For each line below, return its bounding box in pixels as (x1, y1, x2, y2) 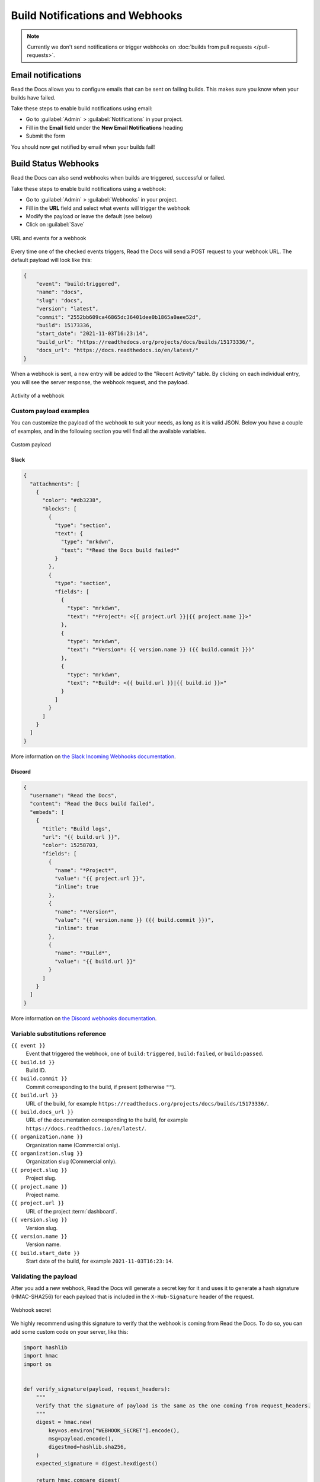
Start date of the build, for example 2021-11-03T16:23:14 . (25, 1257, 174, 1265)
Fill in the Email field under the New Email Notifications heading (25, 124, 183, 131)
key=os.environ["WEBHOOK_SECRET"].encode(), (48, 1427, 180, 1434)
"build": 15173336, (36, 322, 93, 328)
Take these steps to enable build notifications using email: (11, 105, 153, 112)
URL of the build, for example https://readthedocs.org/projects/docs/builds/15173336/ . (25, 1100, 269, 1107)
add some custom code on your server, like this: (11, 1328, 129, 1335)
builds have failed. (11, 94, 56, 101)
